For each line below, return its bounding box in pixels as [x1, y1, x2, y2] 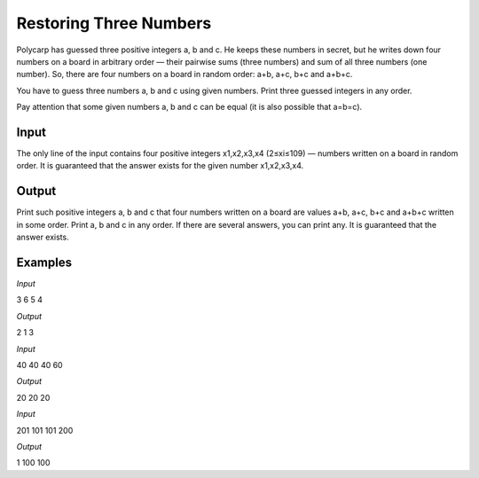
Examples [16, 255, 73, 270]
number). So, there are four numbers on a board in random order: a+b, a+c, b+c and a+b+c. [16, 69, 353, 80]
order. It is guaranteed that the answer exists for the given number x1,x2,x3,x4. [16, 161, 304, 171]
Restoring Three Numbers [16, 13, 212, 33]
